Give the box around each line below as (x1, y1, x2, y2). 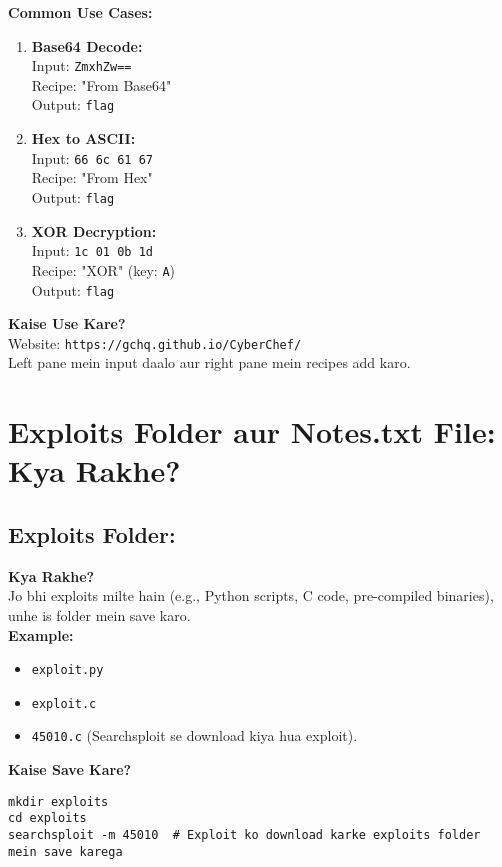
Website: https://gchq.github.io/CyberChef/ (8, 332, 302, 353)
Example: (8, 624, 74, 645)
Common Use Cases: (8, 2, 153, 22)
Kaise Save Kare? (8, 759, 132, 780)
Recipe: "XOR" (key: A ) (31, 259, 176, 280)
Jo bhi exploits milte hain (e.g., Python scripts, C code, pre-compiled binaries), (8, 585, 494, 606)
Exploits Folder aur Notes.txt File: (8, 411, 496, 452)
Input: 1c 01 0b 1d (31, 240, 153, 261)
